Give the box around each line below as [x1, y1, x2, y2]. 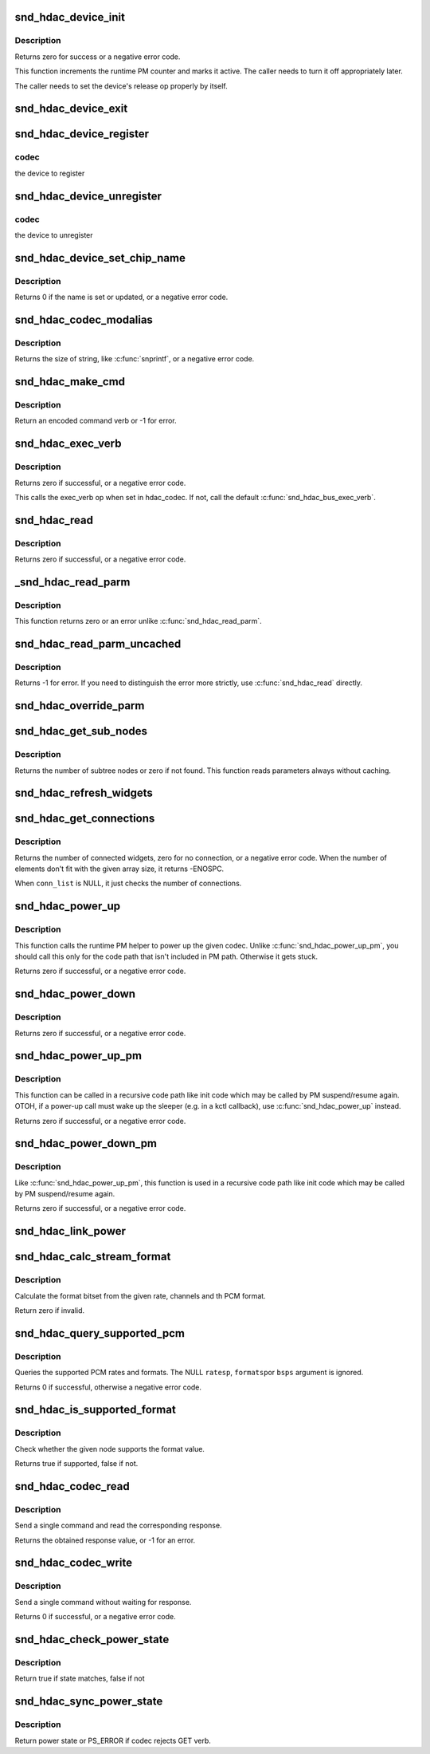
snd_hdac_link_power [14, 1224, 127, 1238]
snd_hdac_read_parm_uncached [14, 637, 182, 651]
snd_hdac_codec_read [14, 1480, 131, 1493]
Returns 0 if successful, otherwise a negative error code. [14, 1382, 202, 1392]
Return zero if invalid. [14, 1306, 85, 1315]
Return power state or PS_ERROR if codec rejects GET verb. [14, 1736, 211, 1745]
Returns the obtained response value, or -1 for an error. [14, 1535, 196, 1545]
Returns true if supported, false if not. [14, 1459, 139, 1468]
